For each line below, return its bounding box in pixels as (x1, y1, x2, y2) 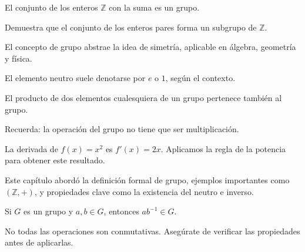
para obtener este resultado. (5, 154, 105, 166)
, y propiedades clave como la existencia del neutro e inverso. (34, 185, 254, 197)
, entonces (103, 205, 139, 217)
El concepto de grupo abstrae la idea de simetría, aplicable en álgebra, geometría (5, 41, 296, 53)
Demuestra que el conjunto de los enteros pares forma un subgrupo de (5, 21, 257, 33)
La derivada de (5, 142, 58, 154)
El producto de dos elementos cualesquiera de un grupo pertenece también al (5, 91, 282, 103)
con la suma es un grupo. (109, 1, 200, 13)
